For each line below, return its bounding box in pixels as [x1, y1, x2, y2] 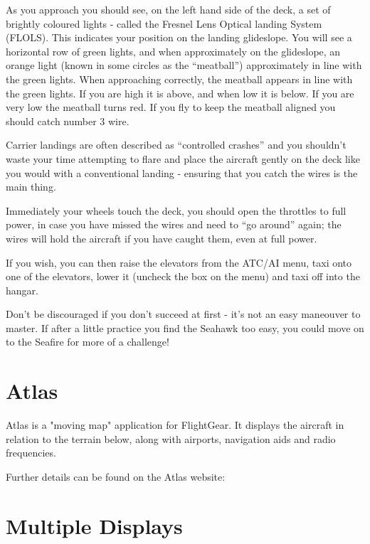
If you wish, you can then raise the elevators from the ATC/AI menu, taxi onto [6, 255, 352, 270]
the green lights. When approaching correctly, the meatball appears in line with [6, 71, 353, 86]
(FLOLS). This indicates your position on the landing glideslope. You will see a [6, 30, 352, 45]
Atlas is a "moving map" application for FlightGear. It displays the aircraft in [6, 417, 344, 432]
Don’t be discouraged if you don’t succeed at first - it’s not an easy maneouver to [6, 306, 361, 321]
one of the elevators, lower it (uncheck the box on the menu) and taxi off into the [6, 269, 360, 284]
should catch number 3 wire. [6, 113, 129, 128]
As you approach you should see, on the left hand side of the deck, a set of [6, 2, 331, 16]
